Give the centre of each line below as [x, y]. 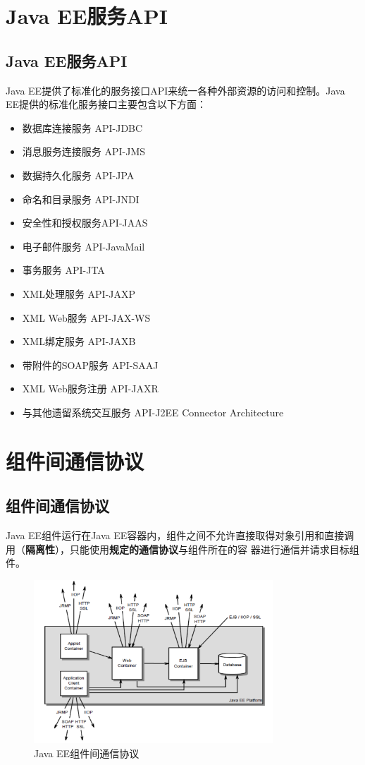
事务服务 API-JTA [63, 270]
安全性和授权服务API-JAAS [85, 223]
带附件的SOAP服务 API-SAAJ [90, 365]
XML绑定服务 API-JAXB [79, 341]
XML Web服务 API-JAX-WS [86, 317]
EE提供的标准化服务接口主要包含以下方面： [106, 104]
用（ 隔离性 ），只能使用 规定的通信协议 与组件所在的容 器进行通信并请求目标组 [182, 549]
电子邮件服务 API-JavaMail [83, 246]
